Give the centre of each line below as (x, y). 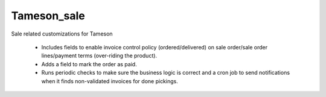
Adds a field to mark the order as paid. (89, 64)
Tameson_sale (48, 16)
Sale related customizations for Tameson (62, 34)
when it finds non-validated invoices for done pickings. (110, 81)
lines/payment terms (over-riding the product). (99, 56)
